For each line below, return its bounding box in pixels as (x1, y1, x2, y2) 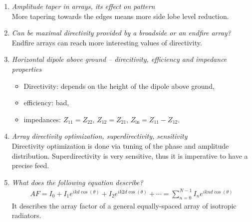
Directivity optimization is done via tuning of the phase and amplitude (11, 140, 229, 151)
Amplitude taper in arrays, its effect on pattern (11, 1, 155, 11)
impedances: (23, 114, 61, 124)
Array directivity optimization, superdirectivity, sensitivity (11, 131, 188, 141)
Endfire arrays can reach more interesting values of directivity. (11, 37, 202, 47)
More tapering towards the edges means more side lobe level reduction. (11, 10, 229, 21)
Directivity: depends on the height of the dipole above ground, (23, 80, 215, 91)
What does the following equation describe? (11, 177, 143, 187)
